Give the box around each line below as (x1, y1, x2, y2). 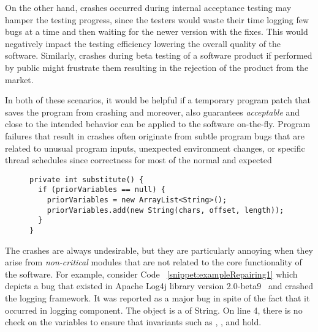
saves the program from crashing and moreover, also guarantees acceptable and (5, 105, 300, 118)
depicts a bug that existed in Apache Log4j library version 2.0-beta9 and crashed (5, 279, 314, 292)
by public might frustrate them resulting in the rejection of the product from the (5, 61, 309, 73)
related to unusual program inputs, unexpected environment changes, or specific (5, 141, 305, 154)
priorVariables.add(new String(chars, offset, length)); (47, 205, 284, 215)
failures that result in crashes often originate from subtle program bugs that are (5, 129, 305, 142)
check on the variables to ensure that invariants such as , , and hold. (5, 315, 262, 328)
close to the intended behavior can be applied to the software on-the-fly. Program (5, 117, 311, 130)
